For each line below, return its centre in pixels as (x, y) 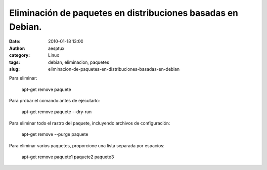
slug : (14, 69)
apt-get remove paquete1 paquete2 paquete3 (68, 157)
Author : (17, 48)
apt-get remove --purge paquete (55, 134)
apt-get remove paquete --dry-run (57, 112)
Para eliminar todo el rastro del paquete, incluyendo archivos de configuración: (89, 123)
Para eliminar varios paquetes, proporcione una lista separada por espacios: (87, 145)
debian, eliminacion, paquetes (79, 62)
